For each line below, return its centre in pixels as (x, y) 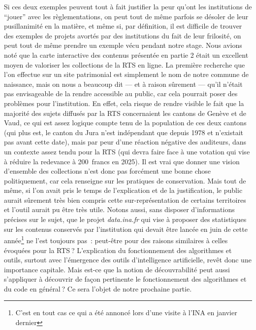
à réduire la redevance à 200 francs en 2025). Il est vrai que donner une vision (122, 161)
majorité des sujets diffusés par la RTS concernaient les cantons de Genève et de (125, 113)
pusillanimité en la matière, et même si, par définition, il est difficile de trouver (123, 26)
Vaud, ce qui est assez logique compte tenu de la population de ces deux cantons (125, 123)
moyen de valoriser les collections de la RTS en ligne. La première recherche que (125, 64)
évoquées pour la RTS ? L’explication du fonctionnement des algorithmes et (118, 250)
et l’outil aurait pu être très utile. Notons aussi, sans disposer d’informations (119, 209)
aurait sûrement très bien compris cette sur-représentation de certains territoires (125, 200)
